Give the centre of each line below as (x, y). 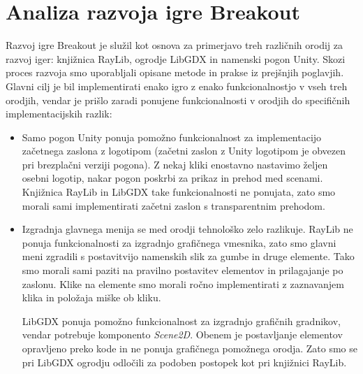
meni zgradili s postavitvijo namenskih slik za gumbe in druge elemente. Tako (188, 256)
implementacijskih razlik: (59, 114)
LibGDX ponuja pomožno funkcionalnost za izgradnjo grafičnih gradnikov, (181, 321)
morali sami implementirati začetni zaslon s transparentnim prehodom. (173, 205)
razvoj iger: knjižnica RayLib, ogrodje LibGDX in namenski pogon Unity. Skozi (176, 58)
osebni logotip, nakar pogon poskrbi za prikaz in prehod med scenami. (172, 178)
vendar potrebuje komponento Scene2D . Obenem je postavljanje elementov (182, 335)
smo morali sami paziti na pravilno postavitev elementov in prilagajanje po (183, 270)
